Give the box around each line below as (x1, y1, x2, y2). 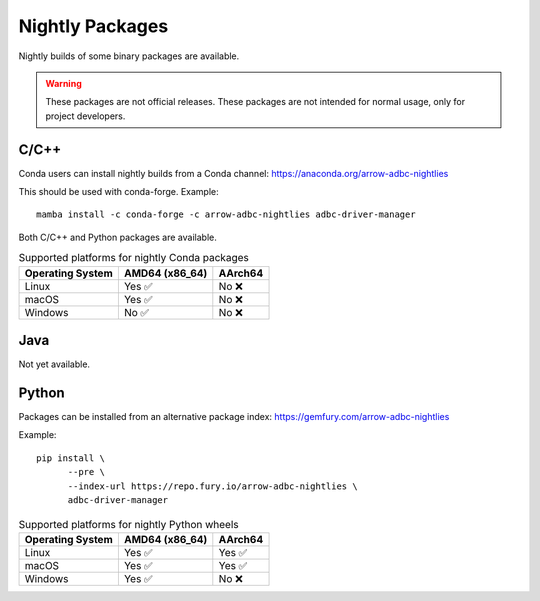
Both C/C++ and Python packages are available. (18, 231, 217, 243)
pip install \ (36, 452, 105, 464)
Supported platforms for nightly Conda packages (18, 251, 249, 265)
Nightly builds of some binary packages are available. (18, 50, 240, 62)
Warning (45, 77, 82, 89)
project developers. (45, 110, 126, 122)
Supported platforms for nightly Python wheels (18, 517, 239, 531)
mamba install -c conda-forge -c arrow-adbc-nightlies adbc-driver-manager (36, 209, 416, 220)
